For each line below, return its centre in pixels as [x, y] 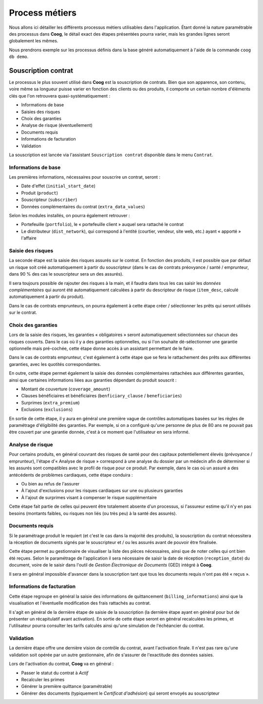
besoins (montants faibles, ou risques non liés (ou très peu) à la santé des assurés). [93, 513]
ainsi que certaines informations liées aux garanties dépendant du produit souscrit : [93, 380]
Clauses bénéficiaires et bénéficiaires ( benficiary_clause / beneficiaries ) [102, 396]
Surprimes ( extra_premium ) [50, 402]
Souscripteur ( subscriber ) [49, 200]
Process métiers [43, 13]
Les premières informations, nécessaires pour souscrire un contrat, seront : [85, 177]
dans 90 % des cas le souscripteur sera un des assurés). [66, 274]
